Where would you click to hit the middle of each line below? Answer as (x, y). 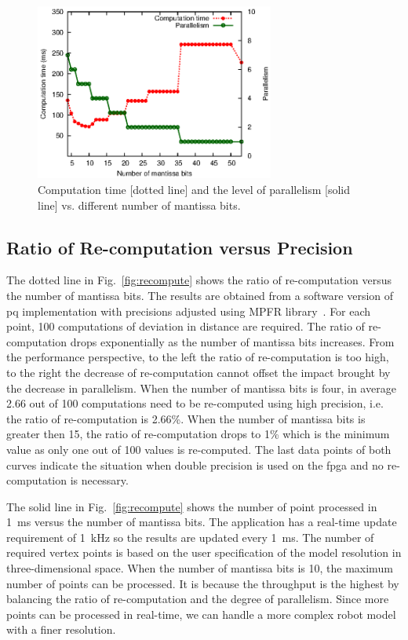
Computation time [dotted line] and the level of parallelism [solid (194, 189)
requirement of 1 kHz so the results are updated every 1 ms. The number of (190, 537)
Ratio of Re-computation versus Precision (180, 247)
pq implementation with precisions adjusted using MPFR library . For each (189, 311)
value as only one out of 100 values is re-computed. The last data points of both (199, 449)
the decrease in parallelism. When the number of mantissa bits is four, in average (201, 388)
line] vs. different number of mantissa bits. (139, 205)
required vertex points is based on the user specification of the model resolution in (204, 552)
